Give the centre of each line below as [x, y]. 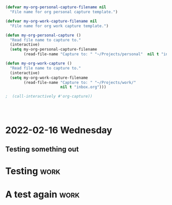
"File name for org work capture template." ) [59, 26]
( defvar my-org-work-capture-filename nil [51, 21]
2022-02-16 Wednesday [59, 130]
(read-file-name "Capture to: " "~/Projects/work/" [80, 82]
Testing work [33, 171]
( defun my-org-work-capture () [39, 63]
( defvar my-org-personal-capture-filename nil [56, 7]
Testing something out [42, 149]
